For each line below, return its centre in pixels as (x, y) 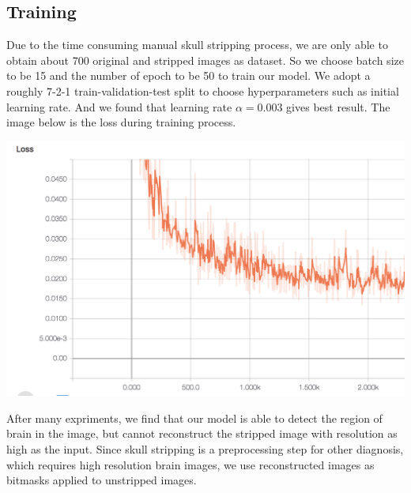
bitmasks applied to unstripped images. (102, 480)
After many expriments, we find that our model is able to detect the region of (194, 418)
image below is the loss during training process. (121, 122)
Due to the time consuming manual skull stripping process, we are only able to (197, 45)
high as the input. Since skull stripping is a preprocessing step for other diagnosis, (205, 448)
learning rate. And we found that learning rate (119, 106)
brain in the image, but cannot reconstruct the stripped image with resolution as (202, 433)
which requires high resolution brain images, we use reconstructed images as (190, 464)
